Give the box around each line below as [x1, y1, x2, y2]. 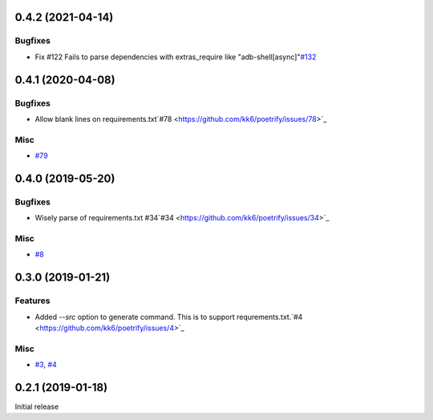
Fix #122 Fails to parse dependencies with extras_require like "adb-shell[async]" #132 [34, 52, 317, 62]
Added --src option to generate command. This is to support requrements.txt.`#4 [34, 312, 303, 321]
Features [14, 295, 51, 306]
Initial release [14, 402, 59, 411]
